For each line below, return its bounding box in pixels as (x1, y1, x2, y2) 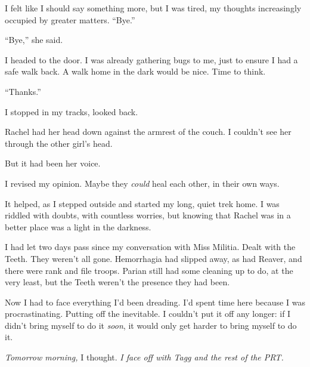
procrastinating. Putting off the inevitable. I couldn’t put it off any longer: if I (5, 307, 291, 320)
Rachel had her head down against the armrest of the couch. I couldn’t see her (5, 125, 292, 138)
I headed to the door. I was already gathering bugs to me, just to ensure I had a (5, 53, 298, 66)
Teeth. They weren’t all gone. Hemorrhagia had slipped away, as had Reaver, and (5, 252, 302, 264)
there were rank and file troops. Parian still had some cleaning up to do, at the (5, 264, 293, 276)
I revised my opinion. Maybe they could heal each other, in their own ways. (5, 177, 280, 189)
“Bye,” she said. (5, 33, 63, 46)
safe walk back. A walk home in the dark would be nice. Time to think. (5, 65, 266, 78)
